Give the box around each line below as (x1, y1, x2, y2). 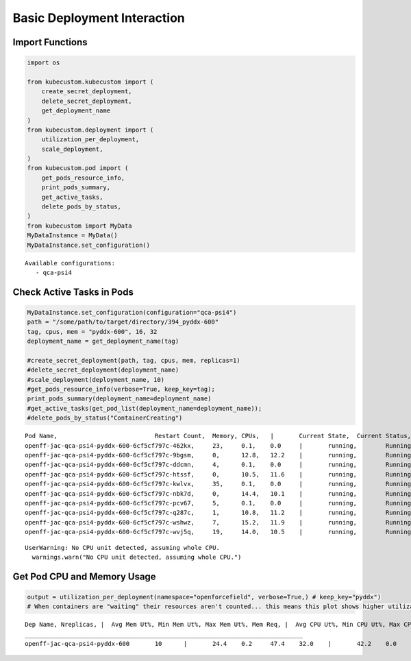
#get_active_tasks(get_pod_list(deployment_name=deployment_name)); (27, 405, 262, 412)
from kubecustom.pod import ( (27, 165, 129, 172)
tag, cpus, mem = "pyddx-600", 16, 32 (27, 328, 158, 335)
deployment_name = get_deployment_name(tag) (27, 337, 179, 346)
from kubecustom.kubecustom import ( (27, 77, 154, 86)
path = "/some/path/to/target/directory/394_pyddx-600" (27, 318, 219, 326)
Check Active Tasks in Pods (12, 286, 134, 298)
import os (27, 59, 60, 67)
